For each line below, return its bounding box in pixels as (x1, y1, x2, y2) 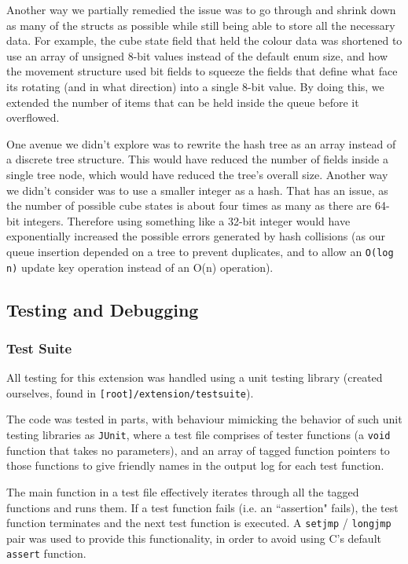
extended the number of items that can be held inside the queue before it (6, 93, 359, 110)
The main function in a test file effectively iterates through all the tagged (6, 483, 359, 500)
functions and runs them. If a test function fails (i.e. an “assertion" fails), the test (6, 499, 399, 515)
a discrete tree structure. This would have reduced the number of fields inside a (6, 151, 388, 167)
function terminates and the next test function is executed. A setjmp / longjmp (6, 515, 391, 531)
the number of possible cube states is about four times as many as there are (6, 197, 372, 214)
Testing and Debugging (6, 297, 199, 321)
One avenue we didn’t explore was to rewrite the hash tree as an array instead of (6, 135, 396, 152)
